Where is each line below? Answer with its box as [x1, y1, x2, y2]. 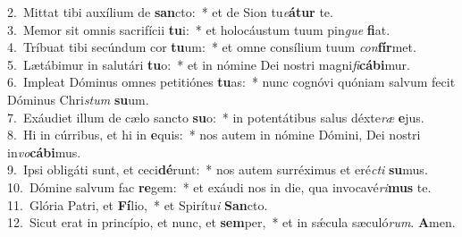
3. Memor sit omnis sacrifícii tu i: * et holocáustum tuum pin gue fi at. [7, 20, 391, 38]
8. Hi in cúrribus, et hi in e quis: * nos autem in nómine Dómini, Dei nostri [7, 125, 421, 144]
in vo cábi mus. [7, 142, 81, 161]
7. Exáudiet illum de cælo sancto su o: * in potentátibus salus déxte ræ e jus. [7, 107, 424, 126]
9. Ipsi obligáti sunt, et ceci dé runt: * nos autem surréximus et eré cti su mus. [7, 160, 428, 179]
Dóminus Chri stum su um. [7, 89, 149, 108]
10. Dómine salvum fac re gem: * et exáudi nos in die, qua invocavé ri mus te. [7, 177, 432, 196]
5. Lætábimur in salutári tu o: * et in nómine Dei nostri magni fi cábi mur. [7, 55, 410, 73]
